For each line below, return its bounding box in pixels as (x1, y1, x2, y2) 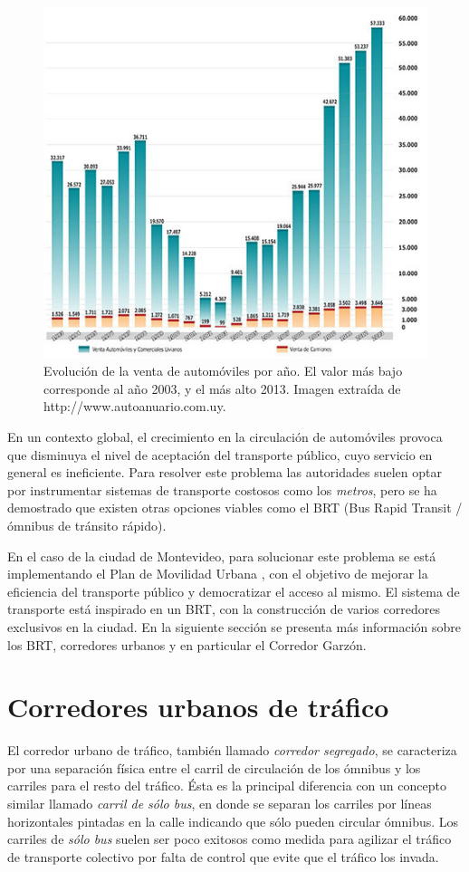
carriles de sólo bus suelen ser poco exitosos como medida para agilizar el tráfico (7, 829, 452, 848)
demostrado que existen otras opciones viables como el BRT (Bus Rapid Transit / (7, 498, 463, 517)
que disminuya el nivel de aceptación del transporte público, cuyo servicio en (7, 445, 433, 464)
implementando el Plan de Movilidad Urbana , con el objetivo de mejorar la (7, 564, 428, 583)
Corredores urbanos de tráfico (7, 688, 389, 725)
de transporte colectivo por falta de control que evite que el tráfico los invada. (7, 847, 439, 866)
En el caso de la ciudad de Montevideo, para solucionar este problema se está (7, 546, 436, 565)
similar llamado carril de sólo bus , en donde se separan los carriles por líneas (7, 794, 432, 812)
